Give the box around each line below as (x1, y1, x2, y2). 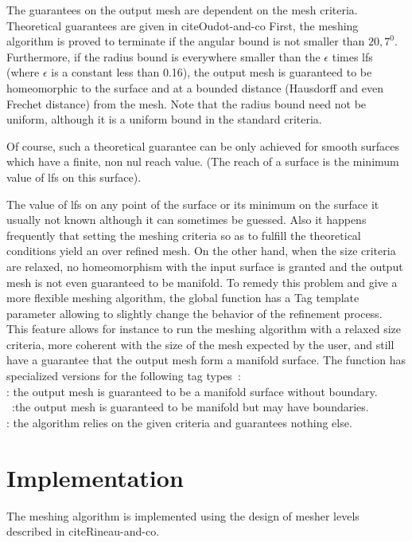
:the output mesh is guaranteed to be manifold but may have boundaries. (11, 399, 369, 415)
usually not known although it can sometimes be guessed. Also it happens (6, 211, 367, 228)
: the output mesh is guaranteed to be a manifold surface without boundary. (6, 383, 378, 399)
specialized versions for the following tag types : (6, 367, 241, 384)
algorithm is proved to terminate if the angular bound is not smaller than (6, 33, 365, 49)
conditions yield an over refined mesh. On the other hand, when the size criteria (6, 242, 396, 259)
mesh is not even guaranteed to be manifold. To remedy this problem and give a (6, 273, 398, 290)
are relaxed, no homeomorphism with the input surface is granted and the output (6, 257, 403, 274)
